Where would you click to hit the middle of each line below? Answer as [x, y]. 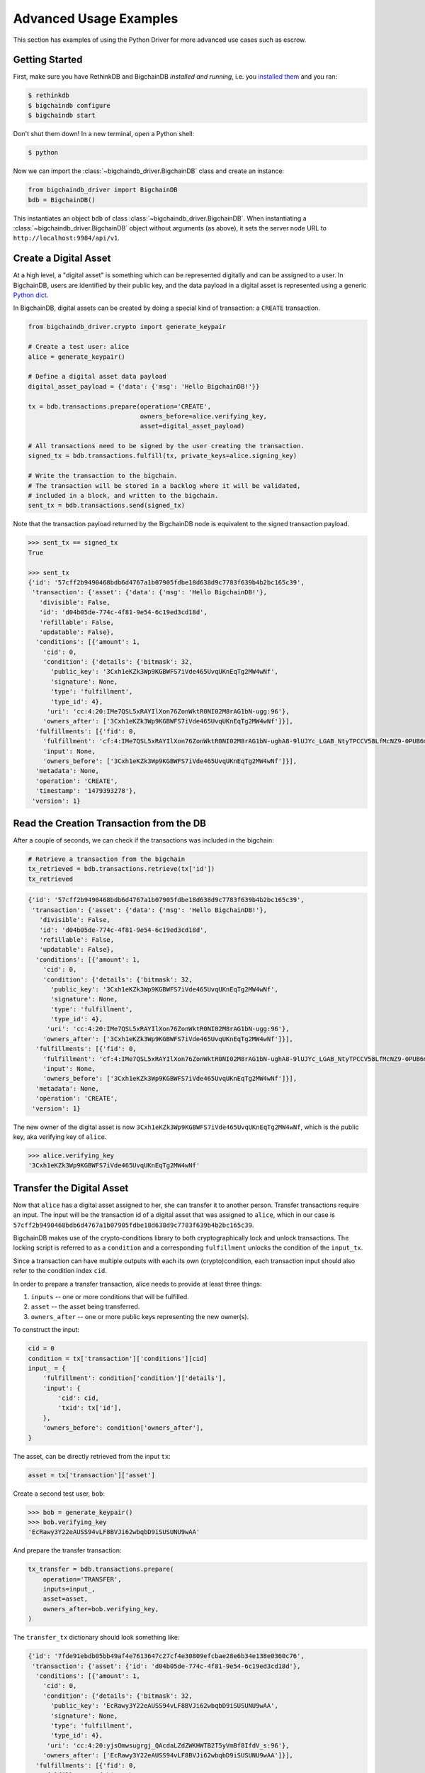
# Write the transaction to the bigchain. [103, 476]
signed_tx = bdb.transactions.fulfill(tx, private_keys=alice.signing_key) [163, 456]
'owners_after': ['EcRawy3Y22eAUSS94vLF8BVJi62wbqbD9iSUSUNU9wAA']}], [168, 1756]
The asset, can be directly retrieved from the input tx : [92, 1456]
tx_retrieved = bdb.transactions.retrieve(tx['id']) [121, 869]
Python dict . [31, 295]
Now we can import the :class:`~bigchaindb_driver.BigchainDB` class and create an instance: [149, 171]
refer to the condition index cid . [60, 1271]
